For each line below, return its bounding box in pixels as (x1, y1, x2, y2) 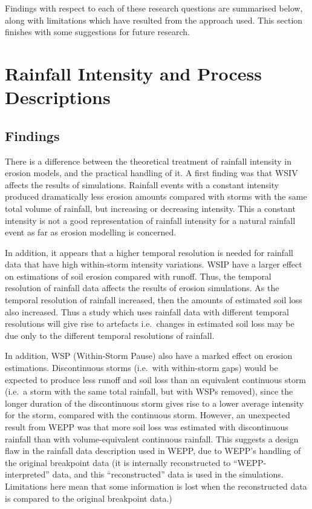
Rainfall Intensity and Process (5, 61, 262, 85)
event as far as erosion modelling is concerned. (5, 226, 177, 238)
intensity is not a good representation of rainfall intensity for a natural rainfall (5, 214, 296, 226)
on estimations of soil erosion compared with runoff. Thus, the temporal (5, 269, 271, 282)
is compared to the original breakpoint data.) (5, 491, 172, 504)
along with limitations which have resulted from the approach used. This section (5, 13, 303, 26)
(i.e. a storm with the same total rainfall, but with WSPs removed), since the (5, 385, 293, 398)
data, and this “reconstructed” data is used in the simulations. (52, 468, 284, 481)
